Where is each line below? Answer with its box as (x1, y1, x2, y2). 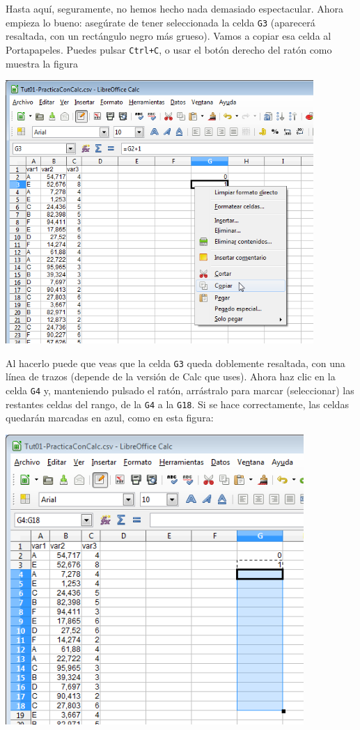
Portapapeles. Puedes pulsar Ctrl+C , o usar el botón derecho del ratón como (6, 42, 332, 56)
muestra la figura (6, 56, 78, 70)
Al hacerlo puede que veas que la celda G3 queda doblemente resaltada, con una (6, 355, 345, 370)
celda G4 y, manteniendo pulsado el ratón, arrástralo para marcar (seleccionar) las (6, 382, 354, 397)
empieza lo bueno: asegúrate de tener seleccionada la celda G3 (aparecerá (6, 15, 315, 29)
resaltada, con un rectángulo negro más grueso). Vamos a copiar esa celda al (6, 29, 331, 43)
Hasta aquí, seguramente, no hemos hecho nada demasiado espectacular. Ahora (6, 1, 344, 15)
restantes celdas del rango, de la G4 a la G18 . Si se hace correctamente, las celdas (6, 396, 349, 411)
